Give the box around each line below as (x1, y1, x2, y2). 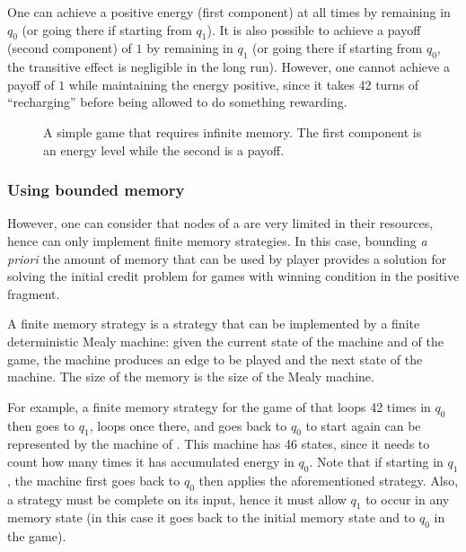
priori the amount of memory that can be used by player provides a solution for (7, 249, 447, 267)
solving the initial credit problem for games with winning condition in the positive (7, 267, 460, 285)
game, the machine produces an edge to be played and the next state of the (7, 349, 423, 368)
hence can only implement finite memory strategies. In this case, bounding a (7, 231, 427, 250)
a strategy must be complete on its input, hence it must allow (7, 489, 347, 508)
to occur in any (365, 489, 450, 508)
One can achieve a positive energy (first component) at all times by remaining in (7, 3, 451, 21)
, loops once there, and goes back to (89, 416, 287, 434)
